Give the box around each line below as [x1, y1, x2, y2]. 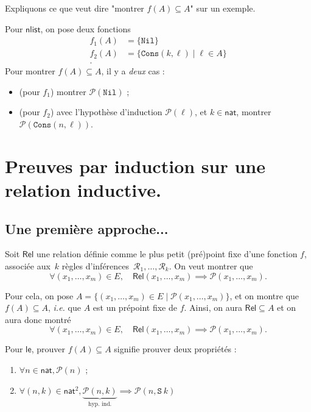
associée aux [5, 260, 51, 272]
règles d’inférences [61, 260, 130, 272]
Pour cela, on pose [5, 289, 74, 302]
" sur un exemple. [190, 2, 256, 14]
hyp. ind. [88, 401, 112, 408]
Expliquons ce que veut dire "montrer [5, 2, 144, 14]
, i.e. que [48, 301, 81, 314]
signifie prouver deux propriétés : [114, 343, 237, 355]
